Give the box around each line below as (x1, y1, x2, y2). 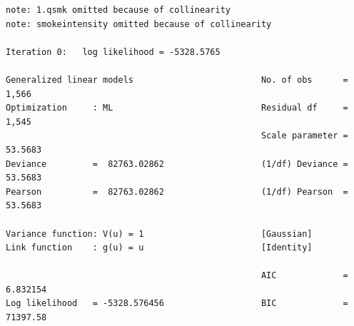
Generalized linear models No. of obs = (6, 74, 348, 85)
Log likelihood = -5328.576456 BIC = (6, 298, 348, 309)
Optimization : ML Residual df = (6, 103, 348, 113)
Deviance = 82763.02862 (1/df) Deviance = (6, 158, 348, 169)
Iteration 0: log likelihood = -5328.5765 (6, 46, 221, 57)
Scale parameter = (261, 131, 348, 141)
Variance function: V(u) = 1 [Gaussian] (6, 228, 313, 239)
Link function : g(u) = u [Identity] (6, 243, 313, 253)
